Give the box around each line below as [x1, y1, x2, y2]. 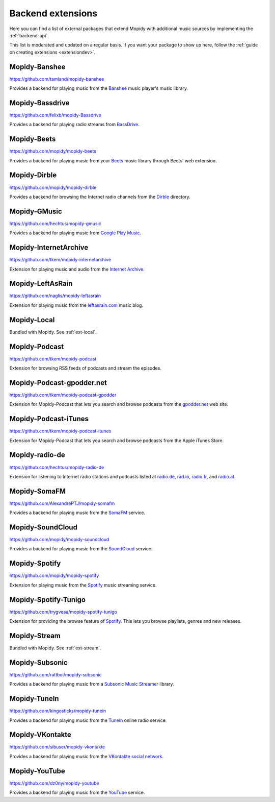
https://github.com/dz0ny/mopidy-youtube [9, 780, 99, 786]
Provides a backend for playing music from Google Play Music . [9, 230, 142, 236]
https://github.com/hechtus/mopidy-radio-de [9, 464, 104, 470]
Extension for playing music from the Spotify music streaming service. [9, 582, 157, 588]
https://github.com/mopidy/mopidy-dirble [9, 184, 97, 190]
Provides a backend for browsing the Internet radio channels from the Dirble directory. [9, 193, 190, 200]
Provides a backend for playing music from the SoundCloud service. [9, 546, 153, 552]
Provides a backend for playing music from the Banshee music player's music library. [9, 85, 188, 91]
